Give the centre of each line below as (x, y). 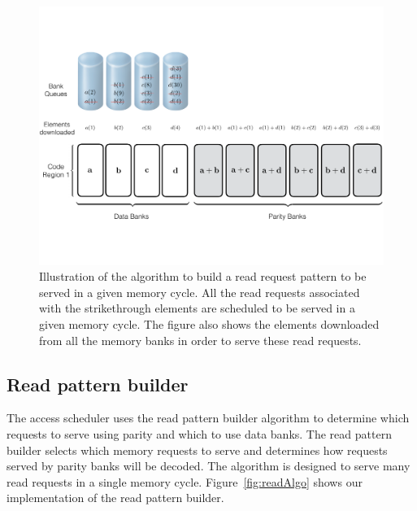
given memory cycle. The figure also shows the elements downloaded (209, 323)
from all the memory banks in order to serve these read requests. (200, 340)
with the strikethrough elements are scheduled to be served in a (197, 308)
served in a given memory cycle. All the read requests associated (200, 292)
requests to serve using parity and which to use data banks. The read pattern (199, 433)
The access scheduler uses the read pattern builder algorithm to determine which (208, 418)
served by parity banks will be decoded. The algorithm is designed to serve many (208, 466)
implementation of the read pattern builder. (115, 498)
